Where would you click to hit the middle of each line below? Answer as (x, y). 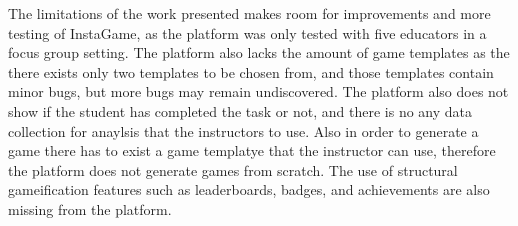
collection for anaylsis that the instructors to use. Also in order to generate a (243, 130)
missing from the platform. (90, 208)
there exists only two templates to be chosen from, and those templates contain (251, 71)
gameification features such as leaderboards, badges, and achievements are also (249, 189)
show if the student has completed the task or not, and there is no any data (240, 110)
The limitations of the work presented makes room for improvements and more (249, 13)
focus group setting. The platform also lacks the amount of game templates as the (259, 52)
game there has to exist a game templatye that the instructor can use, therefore (252, 150)
